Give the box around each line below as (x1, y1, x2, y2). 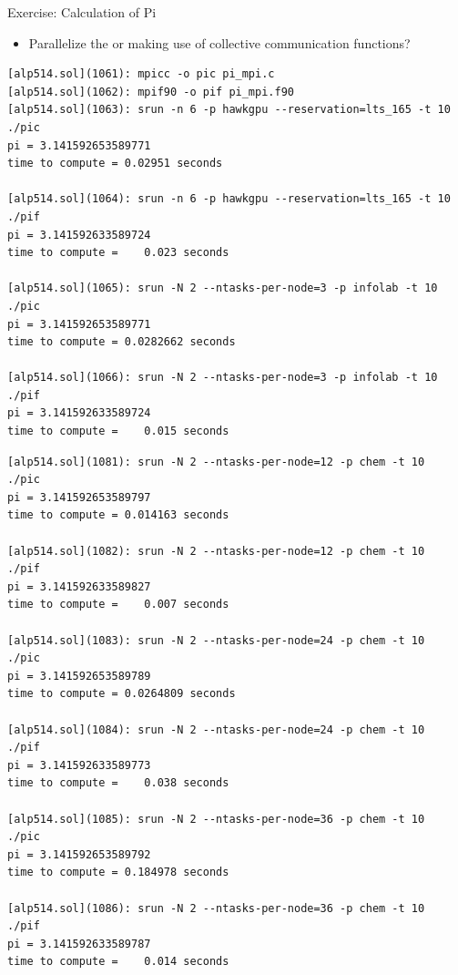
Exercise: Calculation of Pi (7, 3, 157, 21)
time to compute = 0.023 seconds (7, 246, 229, 260)
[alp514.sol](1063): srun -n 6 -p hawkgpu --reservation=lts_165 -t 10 (7, 103, 451, 117)
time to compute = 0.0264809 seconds (7, 687, 236, 701)
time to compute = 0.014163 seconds (7, 508, 229, 522)
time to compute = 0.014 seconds (7, 955, 229, 969)
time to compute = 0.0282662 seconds (7, 335, 236, 349)
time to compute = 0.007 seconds (7, 598, 229, 611)
